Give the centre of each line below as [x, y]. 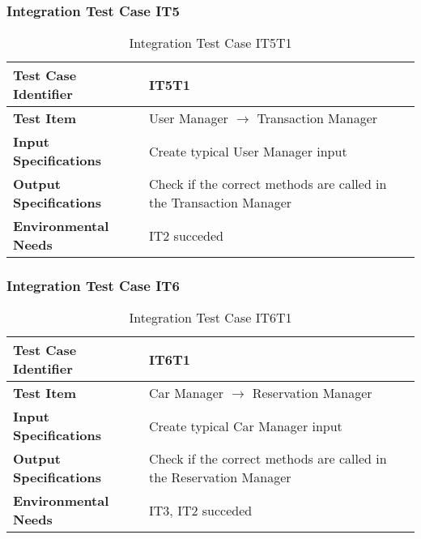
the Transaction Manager [220, 203]
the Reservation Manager [220, 477]
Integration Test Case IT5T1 [210, 43]
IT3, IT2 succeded [201, 510]
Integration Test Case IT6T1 [210, 318]
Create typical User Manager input [248, 151]
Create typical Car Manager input [246, 426]
